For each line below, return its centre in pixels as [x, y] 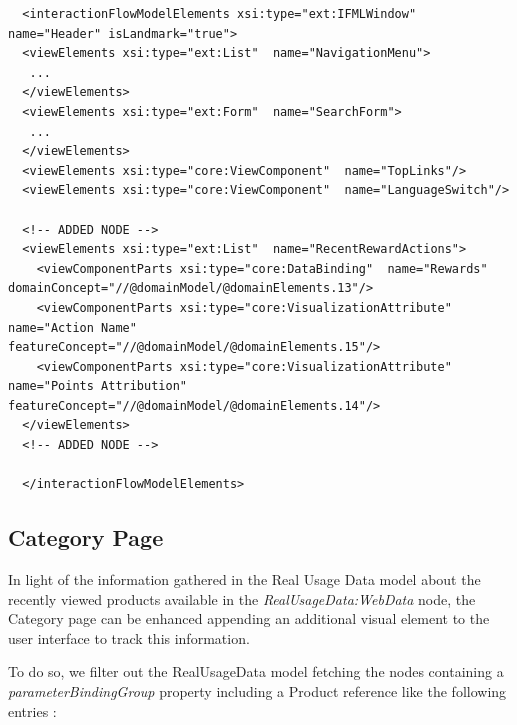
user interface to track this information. [129, 637]
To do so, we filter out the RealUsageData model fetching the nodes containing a [256, 671]
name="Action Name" [72, 327]
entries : [32, 710]
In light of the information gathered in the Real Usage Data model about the [244, 579]
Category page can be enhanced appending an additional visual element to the [249, 618]
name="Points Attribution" [97, 386]
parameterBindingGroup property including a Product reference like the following [257, 691]
